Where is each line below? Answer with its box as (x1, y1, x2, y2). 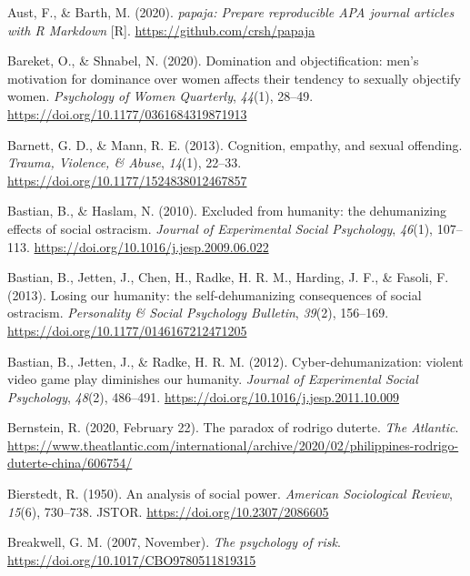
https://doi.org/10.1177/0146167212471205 (7, 320, 247, 339)
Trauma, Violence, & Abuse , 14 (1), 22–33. (7, 153, 242, 172)
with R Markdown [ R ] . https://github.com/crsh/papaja (7, 20, 315, 39)
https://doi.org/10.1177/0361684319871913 (7, 104, 247, 123)
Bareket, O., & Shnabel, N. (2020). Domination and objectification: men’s (7, 51, 419, 70)
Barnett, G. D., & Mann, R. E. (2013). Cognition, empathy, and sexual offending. (7, 135, 463, 154)
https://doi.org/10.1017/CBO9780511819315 (7, 550, 256, 569)
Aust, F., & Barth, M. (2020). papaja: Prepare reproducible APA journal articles (7, 3, 455, 21)
